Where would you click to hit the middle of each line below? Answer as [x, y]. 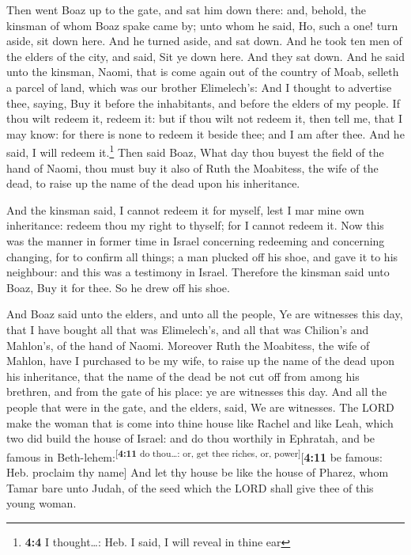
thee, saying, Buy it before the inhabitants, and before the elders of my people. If [203, 103]
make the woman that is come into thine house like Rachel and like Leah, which [200, 422]
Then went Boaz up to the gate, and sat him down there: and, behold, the [186, 10]
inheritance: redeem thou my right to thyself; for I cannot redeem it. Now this [195, 225]
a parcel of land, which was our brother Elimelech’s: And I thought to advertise [199, 87]
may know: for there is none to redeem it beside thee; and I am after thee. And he [205, 133]
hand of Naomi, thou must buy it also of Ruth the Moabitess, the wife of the [192, 167]
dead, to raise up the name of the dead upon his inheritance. [153, 183]
